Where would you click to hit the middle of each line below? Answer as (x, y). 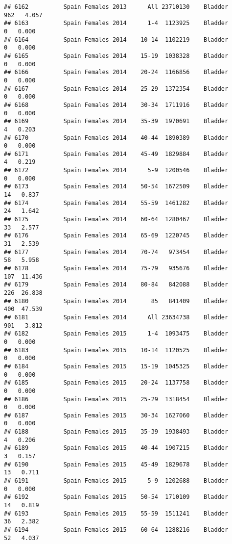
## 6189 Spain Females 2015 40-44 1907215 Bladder (116, 448)
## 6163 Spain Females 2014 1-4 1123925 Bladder (116, 23)
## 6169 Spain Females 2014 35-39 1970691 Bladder (116, 121)
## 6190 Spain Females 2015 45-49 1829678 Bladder (116, 464)
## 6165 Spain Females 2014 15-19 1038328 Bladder (116, 56)
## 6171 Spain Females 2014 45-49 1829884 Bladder (116, 154)
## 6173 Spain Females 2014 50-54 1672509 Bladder (116, 187)
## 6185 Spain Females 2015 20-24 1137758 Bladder (116, 383)
